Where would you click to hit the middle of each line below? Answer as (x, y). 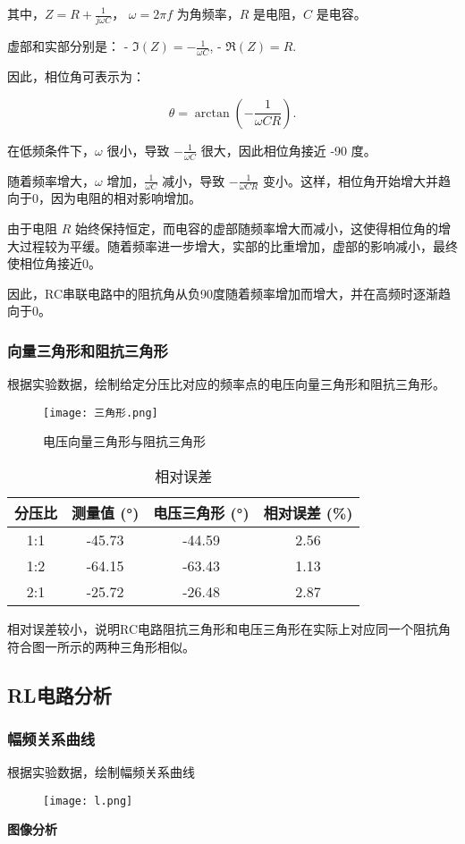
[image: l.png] (88, 801)
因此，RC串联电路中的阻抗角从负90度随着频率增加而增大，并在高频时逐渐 (223, 293)
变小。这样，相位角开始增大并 (350, 180)
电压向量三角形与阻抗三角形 (124, 441)
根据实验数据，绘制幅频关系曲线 (101, 772)
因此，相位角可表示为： (76, 76)
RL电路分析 (59, 694)
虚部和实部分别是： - (68, 46)
